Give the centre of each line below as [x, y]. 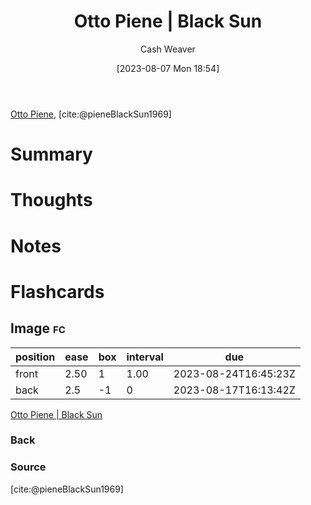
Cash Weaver [168, 49]
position [35, 357]
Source [28, 467]
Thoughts [51, 200]
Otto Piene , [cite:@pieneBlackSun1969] [91, 114]
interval [145, 357]
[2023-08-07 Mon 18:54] [168, 68]
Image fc [38, 328]
